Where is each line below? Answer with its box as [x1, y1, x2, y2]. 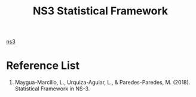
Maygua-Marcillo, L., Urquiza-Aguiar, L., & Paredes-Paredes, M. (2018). [14, 79, 191, 86]
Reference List [6, 59, 79, 72]
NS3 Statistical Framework [32, 4, 169, 18]
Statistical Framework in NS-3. [14, 85, 90, 92]
